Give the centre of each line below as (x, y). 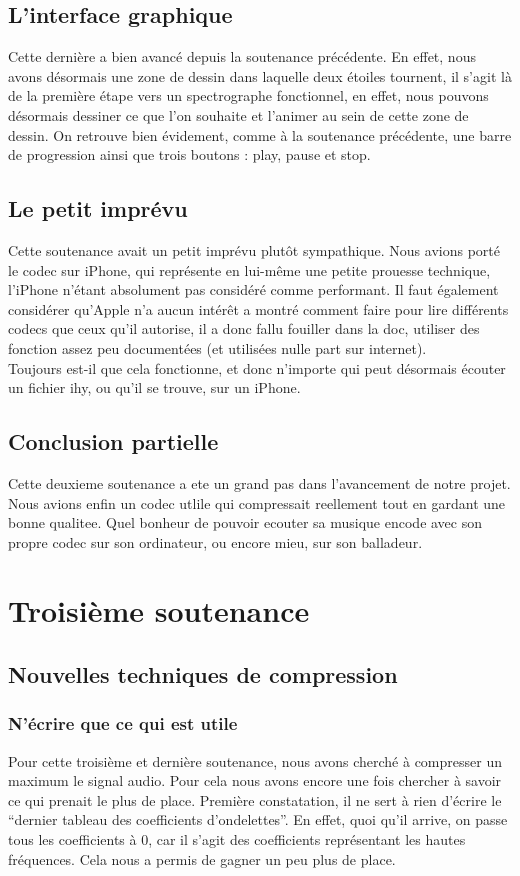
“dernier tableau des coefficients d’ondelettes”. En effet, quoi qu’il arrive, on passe (258, 819)
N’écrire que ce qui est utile (123, 723)
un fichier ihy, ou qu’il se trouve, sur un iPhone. (154, 387)
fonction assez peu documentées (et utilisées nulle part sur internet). (217, 347)
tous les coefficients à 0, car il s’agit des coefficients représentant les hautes (237, 839)
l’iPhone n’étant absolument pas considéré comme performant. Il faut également (253, 289)
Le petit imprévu (98, 208)
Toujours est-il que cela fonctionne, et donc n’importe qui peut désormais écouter (257, 367)
